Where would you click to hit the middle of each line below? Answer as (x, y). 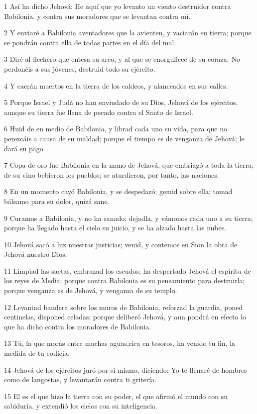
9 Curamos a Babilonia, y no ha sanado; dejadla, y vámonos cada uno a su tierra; (128, 218)
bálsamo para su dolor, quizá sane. (57, 201)
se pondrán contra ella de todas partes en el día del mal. (90, 42)
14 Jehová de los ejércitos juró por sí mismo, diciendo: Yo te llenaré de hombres (126, 369)
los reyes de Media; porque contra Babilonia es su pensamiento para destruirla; (125, 280)
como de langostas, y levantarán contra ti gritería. (80, 379)
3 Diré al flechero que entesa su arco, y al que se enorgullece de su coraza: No (122, 59)
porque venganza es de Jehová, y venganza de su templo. (91, 290)
